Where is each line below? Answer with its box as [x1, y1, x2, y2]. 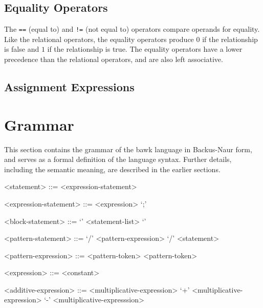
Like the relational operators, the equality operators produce [4, 33, 194, 44]
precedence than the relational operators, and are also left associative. [4, 54, 223, 65]
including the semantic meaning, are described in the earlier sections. [4, 163, 221, 174]
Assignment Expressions [4, 79, 135, 95]
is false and [4, 44, 39, 54]
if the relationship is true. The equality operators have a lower [47, 44, 243, 54]
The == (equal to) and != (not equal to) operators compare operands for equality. [4, 24, 260, 34]
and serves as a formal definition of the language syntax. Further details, [4, 154, 232, 165]
